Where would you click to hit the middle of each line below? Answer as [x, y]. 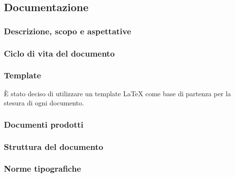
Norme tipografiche [43, 169]
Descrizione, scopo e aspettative [68, 31]
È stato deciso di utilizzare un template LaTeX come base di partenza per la [117, 93]
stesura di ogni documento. [44, 103]
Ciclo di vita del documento [59, 53]
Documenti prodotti [44, 124]
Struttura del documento [54, 146]
